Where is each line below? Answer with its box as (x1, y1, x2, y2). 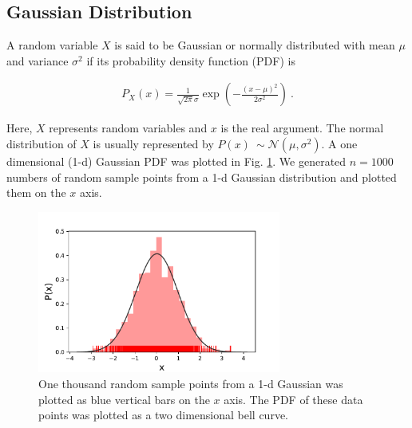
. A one (321, 135, 358, 152)
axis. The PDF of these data (224, 391, 363, 407)
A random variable (6, 37, 98, 53)
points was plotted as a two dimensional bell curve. (38, 406, 288, 423)
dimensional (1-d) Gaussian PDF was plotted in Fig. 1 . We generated (6, 153, 347, 170)
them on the (6, 184, 66, 201)
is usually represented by (93, 135, 214, 152)
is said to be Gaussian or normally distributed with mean (114, 37, 395, 53)
